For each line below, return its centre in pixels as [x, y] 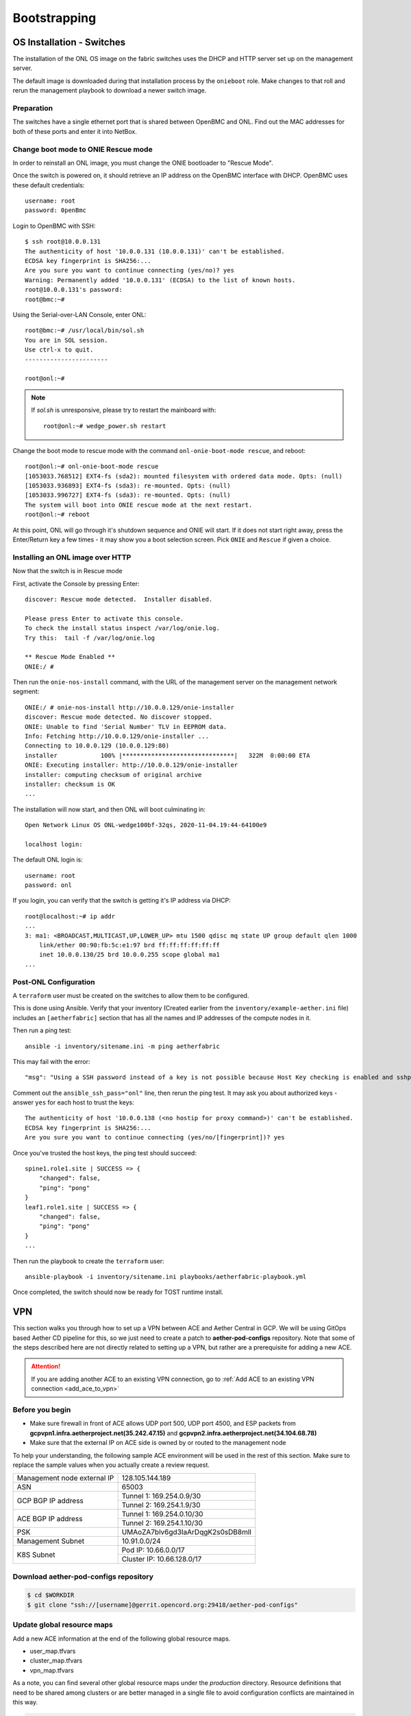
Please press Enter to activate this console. [104, 618]
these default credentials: [49, 185]
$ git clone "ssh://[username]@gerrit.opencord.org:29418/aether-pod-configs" [162, 1605]
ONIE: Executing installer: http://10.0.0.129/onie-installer [132, 765]
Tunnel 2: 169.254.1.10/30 [162, 1523]
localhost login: [54, 844]
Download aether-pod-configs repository [83, 1577]
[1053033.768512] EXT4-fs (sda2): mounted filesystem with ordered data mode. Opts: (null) [184, 476]
